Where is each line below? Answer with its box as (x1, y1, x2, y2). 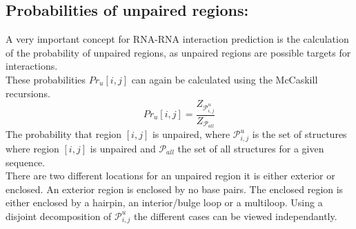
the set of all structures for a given (177, 141, 324, 155)
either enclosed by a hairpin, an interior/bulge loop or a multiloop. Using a (6, 195, 323, 210)
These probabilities (6, 72, 86, 86)
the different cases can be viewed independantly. (134, 208, 337, 223)
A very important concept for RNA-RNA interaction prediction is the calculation (6, 32, 349, 46)
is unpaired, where (152, 127, 230, 141)
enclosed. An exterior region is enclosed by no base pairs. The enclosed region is (6, 181, 344, 196)
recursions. (6, 86, 50, 100)
